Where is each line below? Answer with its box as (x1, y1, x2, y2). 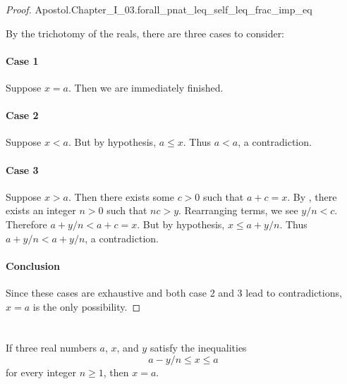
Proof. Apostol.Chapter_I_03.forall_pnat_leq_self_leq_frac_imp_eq (6, 2, 312, 16)
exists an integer (6, 203, 76, 218)
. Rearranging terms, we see (178, 203, 298, 218)
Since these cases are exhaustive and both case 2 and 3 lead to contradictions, (6, 285, 342, 299)
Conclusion (6, 258, 61, 273)
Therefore (6, 216, 47, 231)
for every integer (6, 364, 77, 379)
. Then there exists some (68, 189, 174, 204)
